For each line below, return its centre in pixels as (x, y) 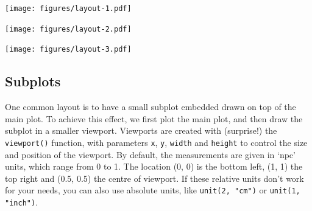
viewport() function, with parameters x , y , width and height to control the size (156, 142)
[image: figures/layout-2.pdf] (68, 29)
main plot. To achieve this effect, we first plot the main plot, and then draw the (154, 118)
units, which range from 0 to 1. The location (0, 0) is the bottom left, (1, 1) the (154, 166)
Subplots (33, 81)
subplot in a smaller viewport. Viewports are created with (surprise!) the (141, 130)
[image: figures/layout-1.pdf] (68, 9)
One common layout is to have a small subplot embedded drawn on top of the (151, 107)
